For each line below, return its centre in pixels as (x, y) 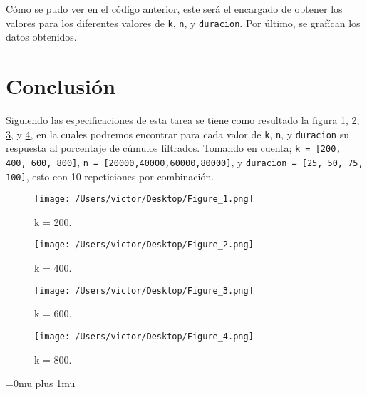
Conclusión (61, 86)
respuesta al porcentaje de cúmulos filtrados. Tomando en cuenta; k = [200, (174, 148)
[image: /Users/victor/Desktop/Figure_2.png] (144, 245)
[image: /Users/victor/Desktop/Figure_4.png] (144, 336)
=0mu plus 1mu (41, 383)
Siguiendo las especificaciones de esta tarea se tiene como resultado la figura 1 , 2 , (183, 119)
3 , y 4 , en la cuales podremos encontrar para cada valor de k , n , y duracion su (177, 134)
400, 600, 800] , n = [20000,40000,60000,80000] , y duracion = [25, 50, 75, (185, 161)
